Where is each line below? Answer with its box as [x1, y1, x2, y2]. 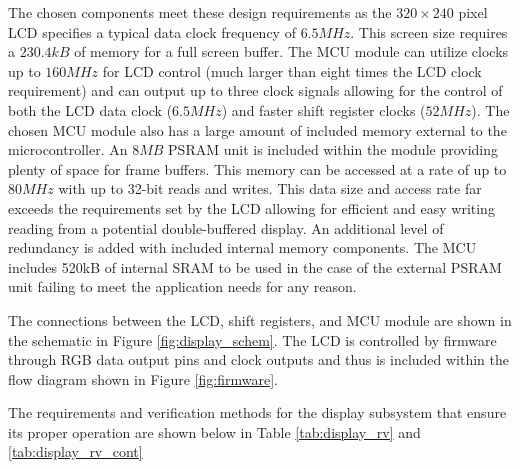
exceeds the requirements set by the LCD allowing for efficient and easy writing [8, 197, 495, 218]
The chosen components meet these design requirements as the [8, 2, 392, 22]
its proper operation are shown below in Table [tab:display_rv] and [8, 421, 421, 442]
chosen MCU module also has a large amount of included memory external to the [8, 119, 507, 140]
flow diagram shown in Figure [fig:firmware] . [8, 368, 278, 389]
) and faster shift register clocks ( [221, 99, 426, 120]
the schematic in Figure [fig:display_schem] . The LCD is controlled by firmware [8, 329, 497, 350]
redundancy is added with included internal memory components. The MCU [8, 237, 477, 258]
